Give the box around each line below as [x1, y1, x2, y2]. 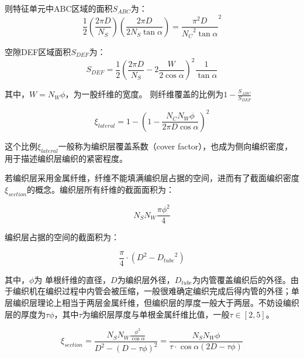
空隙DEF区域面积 [5, 46, 71, 58]
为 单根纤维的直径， [34, 273, 111, 285]
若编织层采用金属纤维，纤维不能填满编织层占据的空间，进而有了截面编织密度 [5, 172, 299, 184]
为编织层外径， [117, 273, 175, 285]
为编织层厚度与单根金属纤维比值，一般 [82, 308, 230, 320]
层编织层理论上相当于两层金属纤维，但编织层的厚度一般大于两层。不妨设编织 [5, 296, 299, 309]
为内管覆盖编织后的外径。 [192, 273, 291, 285]
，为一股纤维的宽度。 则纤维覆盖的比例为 [65, 88, 224, 100]
